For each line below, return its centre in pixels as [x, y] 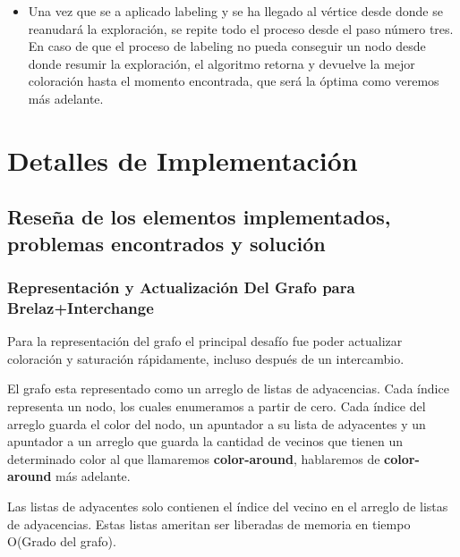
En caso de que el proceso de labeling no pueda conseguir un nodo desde [227, 46]
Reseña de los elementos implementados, [199, 217]
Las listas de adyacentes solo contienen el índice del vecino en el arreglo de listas [228, 506]
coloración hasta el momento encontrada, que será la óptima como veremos [234, 81]
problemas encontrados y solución [166, 243]
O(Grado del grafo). [62, 541]
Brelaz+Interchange [81, 307]
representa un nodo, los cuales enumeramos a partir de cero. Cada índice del [217, 406]
